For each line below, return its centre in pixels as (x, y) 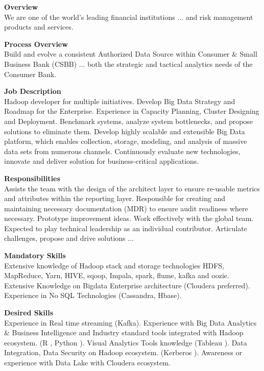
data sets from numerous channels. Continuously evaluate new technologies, (122, 151)
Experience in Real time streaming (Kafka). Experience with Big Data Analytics (130, 322)
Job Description (33, 91)
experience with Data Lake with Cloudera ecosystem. (87, 362)
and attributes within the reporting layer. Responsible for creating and (115, 198)
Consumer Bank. (30, 74)
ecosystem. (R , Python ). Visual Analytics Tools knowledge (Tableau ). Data (126, 342)
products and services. (39, 27)
